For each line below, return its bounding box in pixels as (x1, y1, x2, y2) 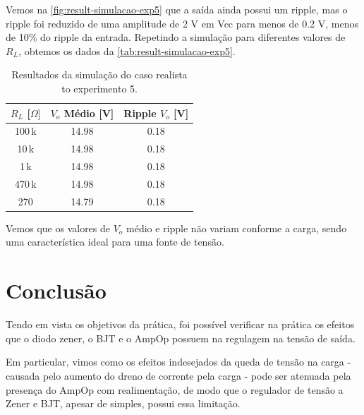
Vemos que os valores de (6, 220, 111, 235)
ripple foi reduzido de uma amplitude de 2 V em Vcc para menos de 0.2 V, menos (6, 16, 358, 30)
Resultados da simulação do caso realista (11, 67, 188, 82)
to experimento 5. (61, 80, 138, 95)
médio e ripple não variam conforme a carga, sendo (126, 220, 347, 235)
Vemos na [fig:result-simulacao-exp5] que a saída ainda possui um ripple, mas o (6, 2, 348, 16)
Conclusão (6, 276, 107, 305)
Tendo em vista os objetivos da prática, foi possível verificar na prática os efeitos (6, 317, 355, 332)
